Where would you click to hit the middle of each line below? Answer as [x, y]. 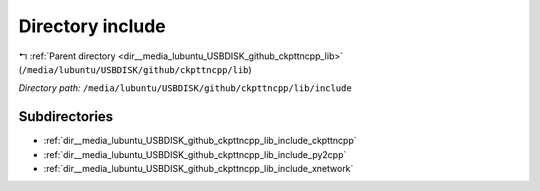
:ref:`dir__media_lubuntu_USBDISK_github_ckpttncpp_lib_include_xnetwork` [198, 169]
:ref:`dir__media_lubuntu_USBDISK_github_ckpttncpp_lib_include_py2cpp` [195, 154]
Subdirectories [66, 116]
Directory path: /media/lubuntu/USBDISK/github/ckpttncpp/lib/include [185, 88]
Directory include [92, 26]
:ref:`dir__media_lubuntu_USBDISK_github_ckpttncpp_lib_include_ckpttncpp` [200, 141]
